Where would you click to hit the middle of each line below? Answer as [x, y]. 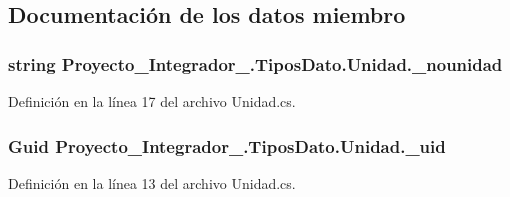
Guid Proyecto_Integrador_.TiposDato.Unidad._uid [227, 145]
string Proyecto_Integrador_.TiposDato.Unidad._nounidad [255, 63]
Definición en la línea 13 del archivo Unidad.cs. [152, 182]
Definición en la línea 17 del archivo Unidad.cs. [152, 101]
